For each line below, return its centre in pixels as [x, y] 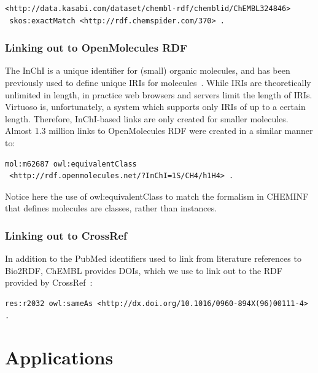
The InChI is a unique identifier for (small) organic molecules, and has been [148, 70]
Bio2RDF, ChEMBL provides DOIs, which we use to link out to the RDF [144, 270]
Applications [59, 357]
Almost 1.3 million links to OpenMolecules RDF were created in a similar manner [159, 131]
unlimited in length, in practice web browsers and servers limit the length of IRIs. [159, 94]
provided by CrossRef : [49, 282]
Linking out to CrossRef [66, 235]
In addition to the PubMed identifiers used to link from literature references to [153, 258]
